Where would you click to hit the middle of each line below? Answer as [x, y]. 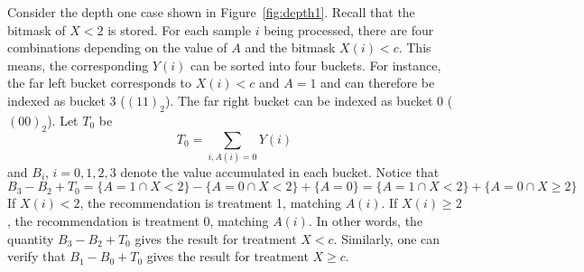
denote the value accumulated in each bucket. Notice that [280, 171]
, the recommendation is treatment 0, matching [138, 221]
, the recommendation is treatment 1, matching [211, 203]
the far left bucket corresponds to [100, 83]
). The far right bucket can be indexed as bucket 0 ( [309, 100]
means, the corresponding [78, 65]
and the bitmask [290, 47]
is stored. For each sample [179, 29]
